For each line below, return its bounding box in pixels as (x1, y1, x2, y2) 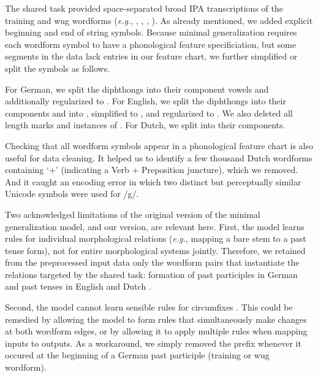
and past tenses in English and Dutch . (5, 280, 151, 293)
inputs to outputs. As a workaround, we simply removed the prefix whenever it (5, 336, 301, 349)
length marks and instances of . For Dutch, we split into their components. (5, 118, 286, 131)
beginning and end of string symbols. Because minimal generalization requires (5, 26, 297, 39)
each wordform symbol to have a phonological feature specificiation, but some (5, 37, 297, 50)
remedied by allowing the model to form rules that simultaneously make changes (5, 312, 307, 325)
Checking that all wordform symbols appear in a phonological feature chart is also (5, 139, 313, 152)
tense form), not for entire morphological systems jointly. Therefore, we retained (5, 244, 306, 256)
